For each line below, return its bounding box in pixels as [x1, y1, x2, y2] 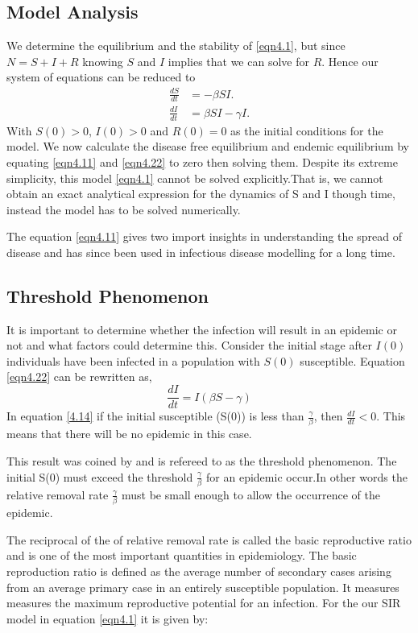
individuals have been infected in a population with [6, 352, 260, 369]
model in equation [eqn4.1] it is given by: [6, 610, 209, 627]
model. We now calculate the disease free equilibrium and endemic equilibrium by [6, 138, 409, 155]
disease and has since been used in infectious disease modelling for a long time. [6, 243, 395, 260]
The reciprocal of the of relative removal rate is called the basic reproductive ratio [6, 531, 412, 548]
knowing [82, 52, 123, 69]
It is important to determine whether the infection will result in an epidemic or [6, 321, 397, 337]
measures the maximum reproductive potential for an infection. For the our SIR [6, 594, 401, 611]
